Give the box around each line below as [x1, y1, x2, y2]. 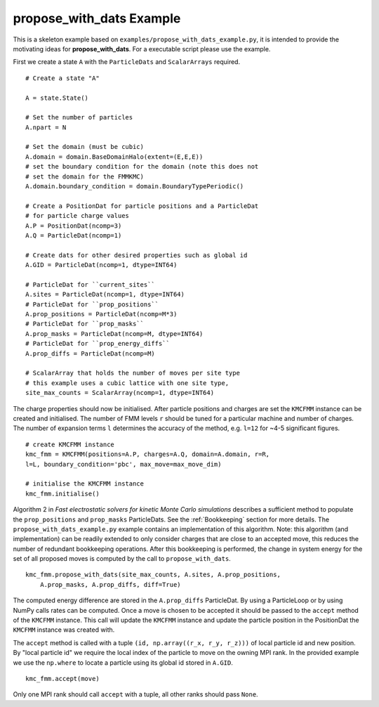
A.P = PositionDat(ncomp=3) [25, 221, 122, 230]
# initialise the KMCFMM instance [25, 480, 144, 488]
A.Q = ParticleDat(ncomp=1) [25, 231, 122, 239]
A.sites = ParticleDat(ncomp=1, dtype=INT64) [25, 290, 185, 299]
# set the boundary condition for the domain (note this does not [25, 162, 259, 171]
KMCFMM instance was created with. [13, 625, 115, 634]
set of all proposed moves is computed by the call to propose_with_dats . [13, 554, 231, 563]
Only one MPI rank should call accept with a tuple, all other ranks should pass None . [13, 690, 259, 699]
